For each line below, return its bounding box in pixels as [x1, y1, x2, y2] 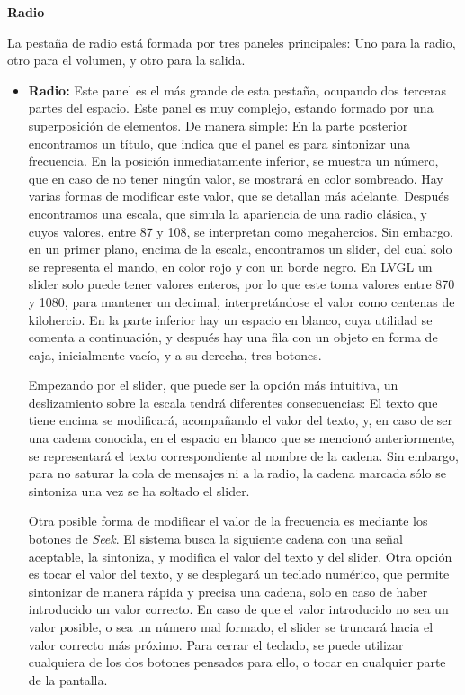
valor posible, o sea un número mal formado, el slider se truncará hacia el [28, 618, 434, 636]
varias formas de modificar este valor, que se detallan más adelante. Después [28, 186, 449, 205]
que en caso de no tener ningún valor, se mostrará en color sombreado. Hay [28, 168, 443, 187]
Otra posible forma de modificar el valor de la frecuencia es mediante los [28, 511, 428, 530]
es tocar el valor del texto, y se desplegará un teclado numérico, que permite [28, 564, 450, 583]
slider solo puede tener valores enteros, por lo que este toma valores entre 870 [28, 275, 455, 293]
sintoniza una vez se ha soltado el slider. [28, 481, 250, 500]
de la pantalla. [28, 670, 108, 689]
